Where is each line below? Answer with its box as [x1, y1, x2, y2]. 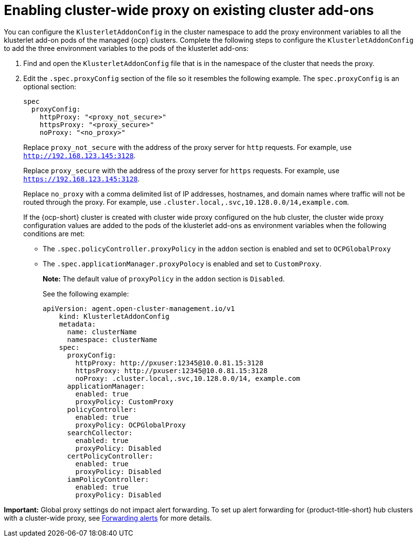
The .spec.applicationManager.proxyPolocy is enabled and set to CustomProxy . [43, 259, 321, 268]
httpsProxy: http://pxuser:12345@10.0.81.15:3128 [75, 366, 268, 375]
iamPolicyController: [67, 475, 149, 483]
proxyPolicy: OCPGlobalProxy [75, 421, 186, 429]
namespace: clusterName [67, 335, 158, 344]
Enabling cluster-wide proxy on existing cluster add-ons [4, 2, 374, 18]
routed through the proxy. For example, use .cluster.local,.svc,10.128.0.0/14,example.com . [23, 197, 349, 206]
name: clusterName [67, 328, 137, 336]
